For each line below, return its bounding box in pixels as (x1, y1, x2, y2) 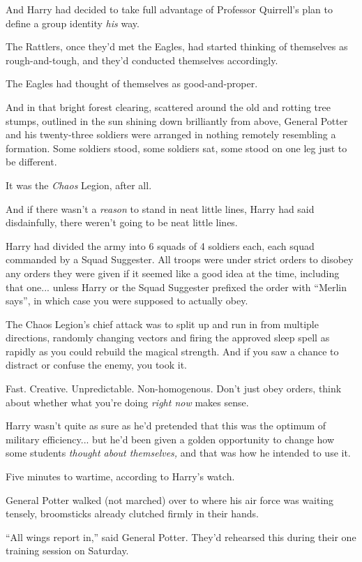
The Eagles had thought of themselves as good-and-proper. (6, 76, 258, 91)
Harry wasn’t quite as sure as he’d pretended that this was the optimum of (6, 418, 326, 433)
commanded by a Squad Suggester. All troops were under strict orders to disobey (6, 252, 354, 267)
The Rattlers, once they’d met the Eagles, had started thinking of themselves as (6, 39, 348, 54)
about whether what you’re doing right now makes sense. (6, 394, 249, 409)
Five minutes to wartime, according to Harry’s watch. (6, 469, 235, 484)
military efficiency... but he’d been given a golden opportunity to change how (6, 431, 335, 446)
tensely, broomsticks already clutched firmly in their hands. (6, 506, 259, 521)
